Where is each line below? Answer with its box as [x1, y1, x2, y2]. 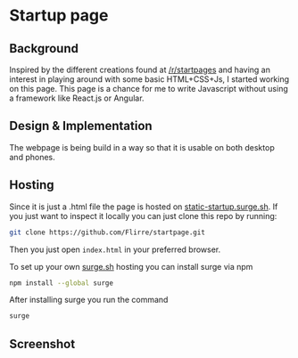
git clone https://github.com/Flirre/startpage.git [9, 228, 205, 237]
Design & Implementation [9, 118, 153, 134]
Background [9, 41, 79, 56]
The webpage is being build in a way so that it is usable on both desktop [9, 142, 275, 152]
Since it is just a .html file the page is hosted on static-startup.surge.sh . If [9, 201, 278, 212]
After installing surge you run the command [9, 295, 169, 305]
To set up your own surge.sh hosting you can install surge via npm [9, 261, 253, 272]
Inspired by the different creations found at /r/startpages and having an [9, 64, 270, 75]
